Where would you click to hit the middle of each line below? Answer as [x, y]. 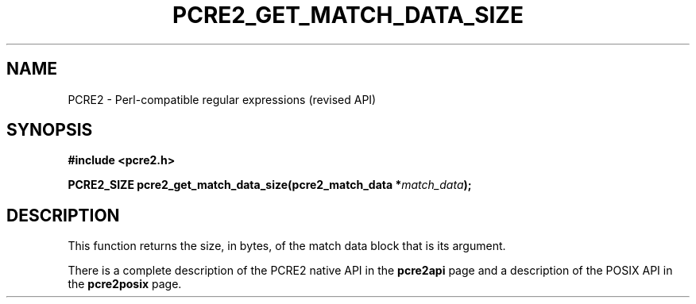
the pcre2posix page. [125, 284]
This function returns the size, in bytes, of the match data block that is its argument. [287, 246]
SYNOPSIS [50, 130]
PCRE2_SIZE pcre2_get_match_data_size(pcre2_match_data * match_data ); [270, 185]
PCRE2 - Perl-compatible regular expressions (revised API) [222, 99]
